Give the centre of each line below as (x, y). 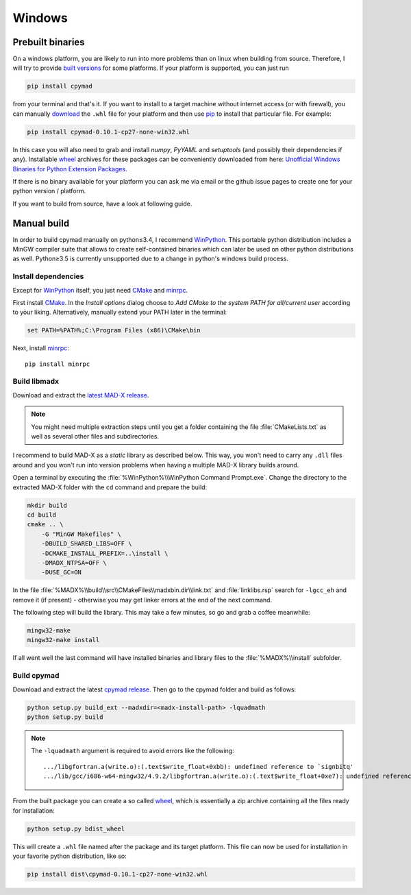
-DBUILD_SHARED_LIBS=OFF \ (87, 544)
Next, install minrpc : (41, 348)
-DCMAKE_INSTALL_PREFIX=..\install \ (105, 553)
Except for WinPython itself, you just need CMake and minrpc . (100, 290)
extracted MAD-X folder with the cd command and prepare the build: (110, 487)
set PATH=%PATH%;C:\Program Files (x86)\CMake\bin (114, 330)
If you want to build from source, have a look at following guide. (102, 204)
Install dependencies (48, 276)
